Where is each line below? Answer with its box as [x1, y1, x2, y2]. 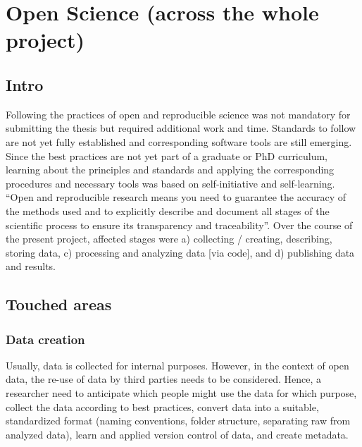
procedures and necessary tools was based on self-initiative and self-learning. [6, 176, 335, 190]
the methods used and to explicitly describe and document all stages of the [6, 203, 330, 218]
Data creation [6, 330, 85, 348]
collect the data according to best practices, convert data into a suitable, [6, 399, 319, 414]
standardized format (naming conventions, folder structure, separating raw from [6, 413, 351, 428]
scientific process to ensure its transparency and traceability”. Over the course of [6, 217, 353, 232]
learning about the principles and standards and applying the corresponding [6, 162, 335, 177]
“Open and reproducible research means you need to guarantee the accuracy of [6, 190, 346, 204]
